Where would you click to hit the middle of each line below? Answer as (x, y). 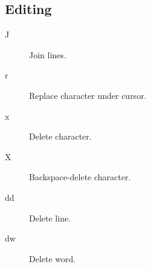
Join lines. (48, 54)
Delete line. (50, 218)
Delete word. (53, 258)
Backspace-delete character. (80, 177)
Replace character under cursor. (88, 95)
